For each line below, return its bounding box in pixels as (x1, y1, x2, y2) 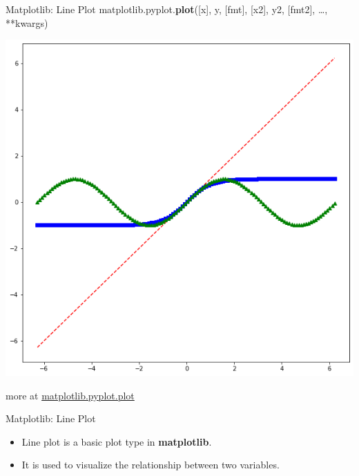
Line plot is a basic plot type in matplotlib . (21, 434, 212, 448)
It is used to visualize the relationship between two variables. (21, 457, 280, 472)
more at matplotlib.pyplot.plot (6, 388, 135, 402)
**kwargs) (6, 15, 48, 30)
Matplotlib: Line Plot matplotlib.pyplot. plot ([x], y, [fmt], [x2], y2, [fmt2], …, (6, 2, 328, 16)
